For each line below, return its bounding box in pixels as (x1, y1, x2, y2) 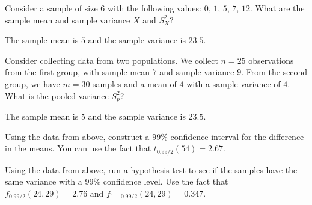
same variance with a (5, 175, 82, 188)
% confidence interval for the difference (161, 130, 304, 142)
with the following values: (107, 2, 201, 14)
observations (248, 54, 294, 66)
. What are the (249, 2, 305, 14)
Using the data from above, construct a (5, 130, 150, 142)
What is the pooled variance (5, 89, 109, 102)
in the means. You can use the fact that (5, 142, 151, 155)
